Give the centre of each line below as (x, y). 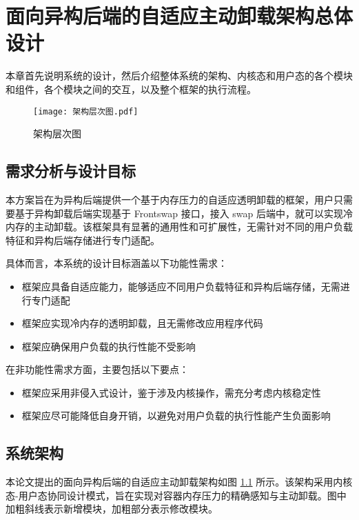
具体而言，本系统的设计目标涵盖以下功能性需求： (116, 263)
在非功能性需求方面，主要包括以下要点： (97, 369)
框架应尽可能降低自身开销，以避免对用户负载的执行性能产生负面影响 (176, 416)
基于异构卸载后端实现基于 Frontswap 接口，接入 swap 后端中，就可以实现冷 (184, 213)
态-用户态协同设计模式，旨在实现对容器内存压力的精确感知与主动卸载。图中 (176, 495)
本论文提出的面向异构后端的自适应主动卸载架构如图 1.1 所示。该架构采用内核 (179, 482)
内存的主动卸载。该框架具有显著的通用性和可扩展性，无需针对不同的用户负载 (179, 227)
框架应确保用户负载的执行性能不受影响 (109, 346)
